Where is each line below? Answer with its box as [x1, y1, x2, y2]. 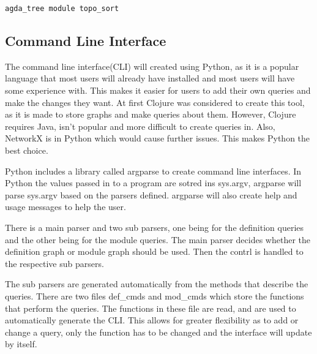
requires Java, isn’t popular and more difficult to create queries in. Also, [5, 119, 275, 132]
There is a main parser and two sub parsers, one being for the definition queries [5, 220, 304, 233]
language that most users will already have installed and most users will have [5, 72, 295, 85]
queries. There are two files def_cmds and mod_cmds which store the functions [5, 289, 304, 302]
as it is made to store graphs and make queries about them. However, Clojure [5, 108, 296, 121]
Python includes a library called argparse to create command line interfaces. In [5, 164, 302, 177]
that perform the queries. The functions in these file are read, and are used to [5, 301, 296, 314]
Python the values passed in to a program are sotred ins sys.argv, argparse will [5, 176, 302, 189]
